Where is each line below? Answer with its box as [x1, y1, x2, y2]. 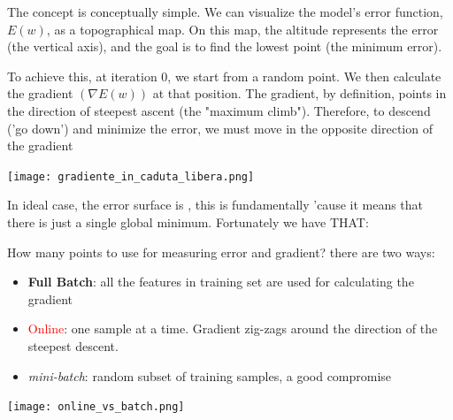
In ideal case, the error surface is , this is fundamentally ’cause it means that [7, 195, 424, 214]
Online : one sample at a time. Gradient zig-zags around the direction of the [27, 319, 438, 338]
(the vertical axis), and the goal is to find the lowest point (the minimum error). [7, 37, 442, 56]
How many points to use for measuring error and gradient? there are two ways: [7, 242, 435, 261]
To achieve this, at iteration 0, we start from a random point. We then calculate [7, 66, 441, 85]
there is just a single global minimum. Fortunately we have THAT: [7, 213, 369, 231]
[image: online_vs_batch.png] [7, 401, 185, 414]
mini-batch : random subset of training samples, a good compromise [27, 366, 392, 385]
